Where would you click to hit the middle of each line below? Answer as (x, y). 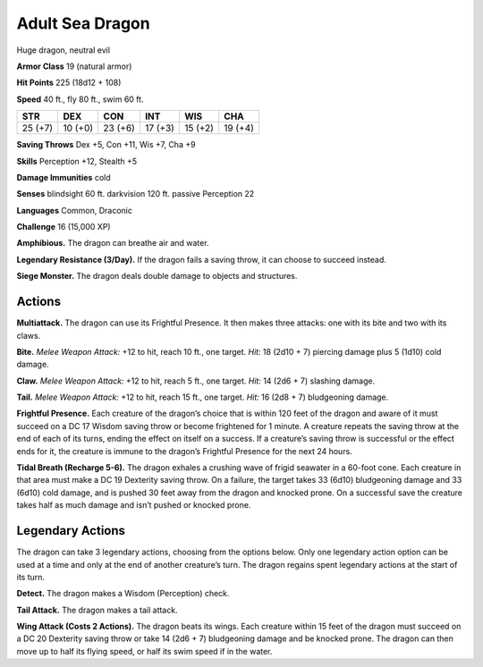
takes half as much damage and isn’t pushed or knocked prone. (134, 505)
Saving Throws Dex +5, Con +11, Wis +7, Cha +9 (106, 145)
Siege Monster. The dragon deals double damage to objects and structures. (157, 276)
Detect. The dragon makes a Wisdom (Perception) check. (123, 594)
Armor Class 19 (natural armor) (74, 66)
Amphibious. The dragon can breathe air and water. (113, 243)
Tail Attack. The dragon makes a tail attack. (97, 610)
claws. (29, 335)
